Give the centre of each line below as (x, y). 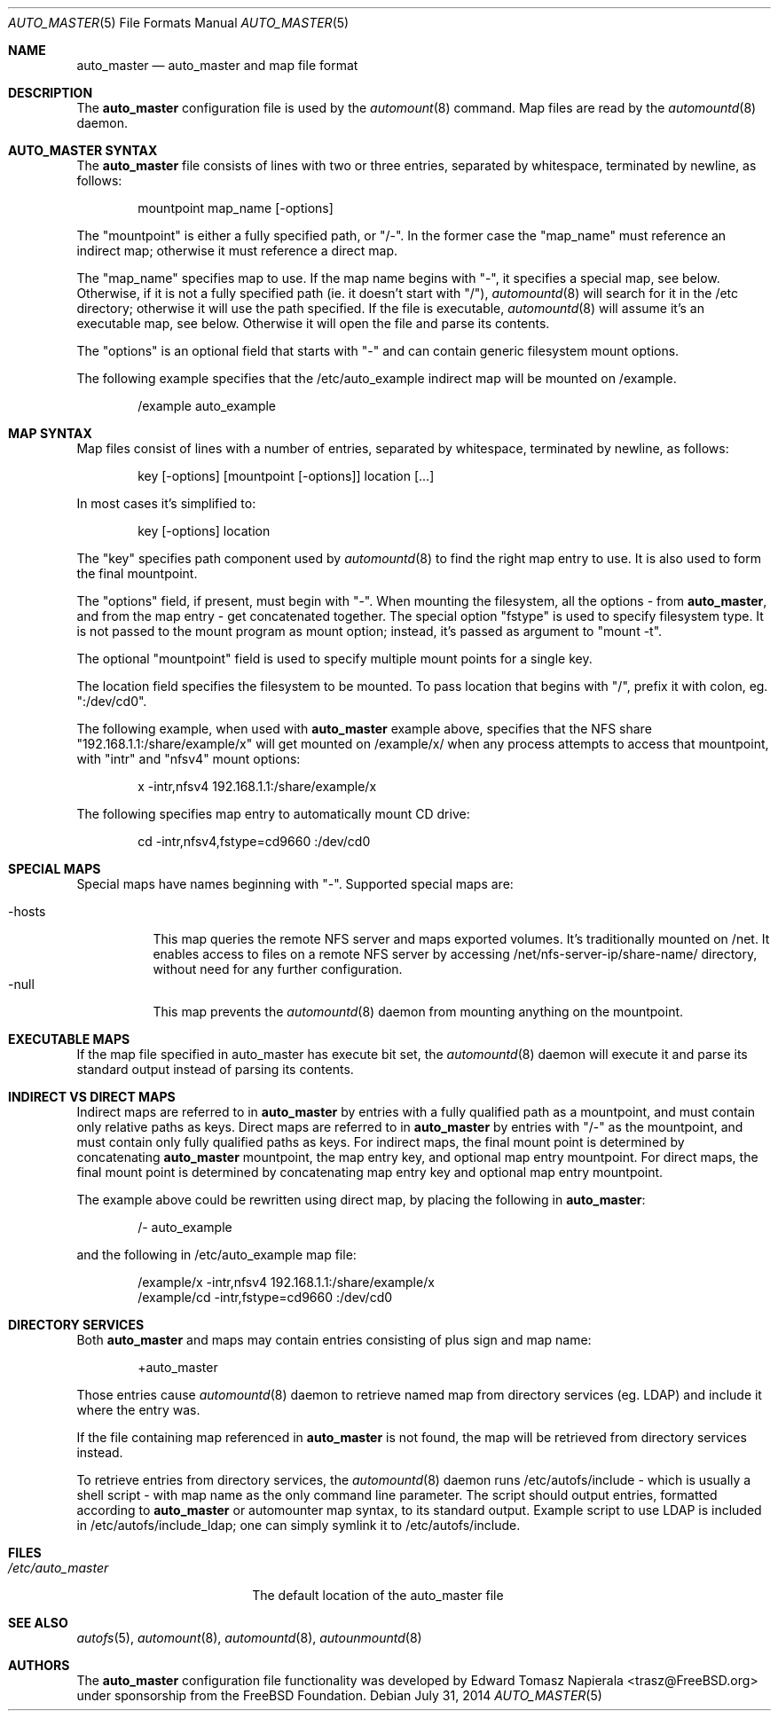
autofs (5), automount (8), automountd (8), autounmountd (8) (249, 1638)
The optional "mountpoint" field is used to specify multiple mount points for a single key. (334, 659)
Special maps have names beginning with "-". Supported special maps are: (295, 884)
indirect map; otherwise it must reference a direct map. (237, 251)
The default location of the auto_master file (378, 1595)
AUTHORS (39, 1665)
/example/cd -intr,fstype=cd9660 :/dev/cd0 (265, 1297)
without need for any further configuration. (278, 969)
